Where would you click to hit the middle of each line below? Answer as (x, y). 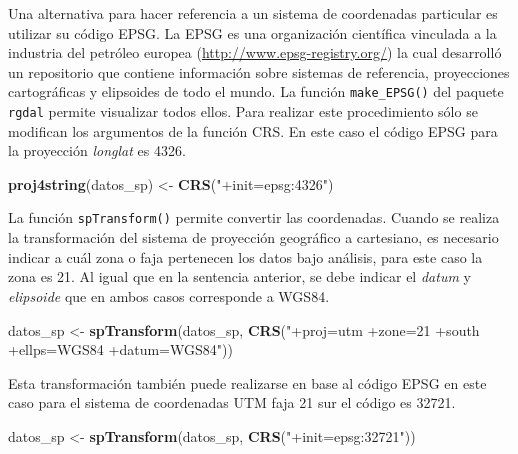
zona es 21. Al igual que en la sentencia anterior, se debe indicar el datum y (239, 276)
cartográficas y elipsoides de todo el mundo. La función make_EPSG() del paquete (256, 91)
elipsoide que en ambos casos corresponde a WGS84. (169, 295)
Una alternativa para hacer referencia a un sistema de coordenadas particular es (253, 13)
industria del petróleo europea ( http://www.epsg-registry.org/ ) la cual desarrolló (255, 52)
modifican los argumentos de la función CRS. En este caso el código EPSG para (253, 130)
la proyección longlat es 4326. (97, 150)
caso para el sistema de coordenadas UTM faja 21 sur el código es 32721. (232, 402)
